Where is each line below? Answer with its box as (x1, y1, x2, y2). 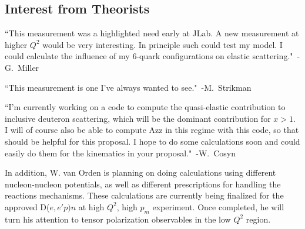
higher (5, 38, 28, 50)
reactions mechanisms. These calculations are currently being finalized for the (5, 189, 284, 201)
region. (246, 213, 271, 225)
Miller (17, 61, 39, 73)
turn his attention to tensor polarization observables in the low (5, 213, 231, 225)
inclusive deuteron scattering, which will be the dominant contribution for (5, 112, 271, 124)
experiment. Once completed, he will (152, 200, 284, 213)
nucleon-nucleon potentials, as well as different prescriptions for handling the (5, 177, 281, 190)
